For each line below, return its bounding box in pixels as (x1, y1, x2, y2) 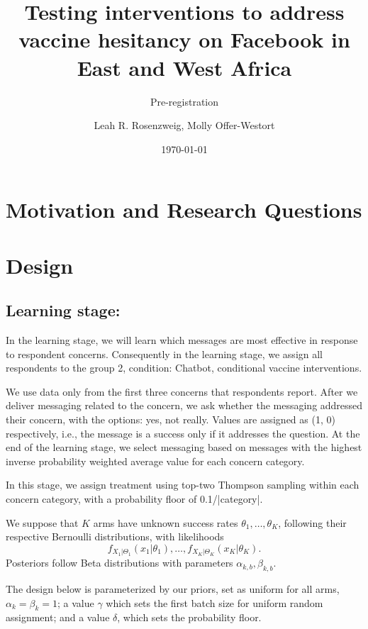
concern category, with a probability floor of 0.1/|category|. (6, 491, 263, 506)
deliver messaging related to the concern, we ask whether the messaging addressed (6, 398, 363, 413)
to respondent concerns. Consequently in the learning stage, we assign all (6, 346, 323, 361)
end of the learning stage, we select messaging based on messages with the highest (6, 440, 362, 455)
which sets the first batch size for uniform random (106, 595, 323, 610)
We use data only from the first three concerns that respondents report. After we (6, 384, 358, 399)
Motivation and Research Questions (6, 195, 362, 224)
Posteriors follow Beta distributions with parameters (6, 555, 233, 570)
